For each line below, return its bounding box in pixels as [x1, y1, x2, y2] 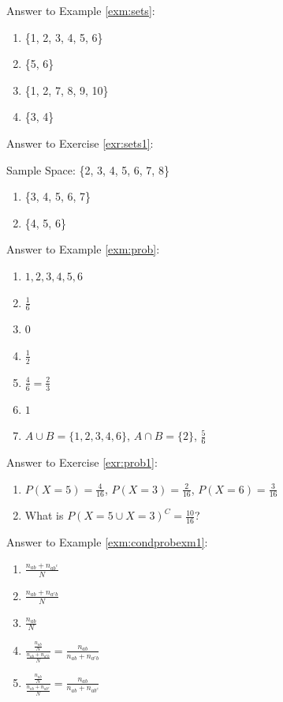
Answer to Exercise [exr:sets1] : [6, 134, 154, 151]
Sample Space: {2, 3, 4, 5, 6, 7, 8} [6, 161, 169, 178]
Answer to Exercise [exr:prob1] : [6, 454, 158, 471]
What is [24, 507, 64, 524]
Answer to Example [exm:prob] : [6, 241, 160, 257]
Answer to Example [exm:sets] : [6, 2, 155, 18]
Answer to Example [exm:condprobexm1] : [6, 534, 208, 550]
